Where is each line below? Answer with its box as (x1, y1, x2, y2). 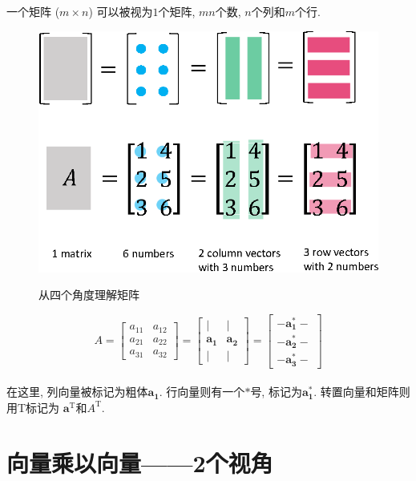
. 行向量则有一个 (159, 383, 245, 400)
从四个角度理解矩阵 (38, 286, 139, 303)
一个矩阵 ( (6, 3, 60, 19)
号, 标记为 (250, 383, 302, 400)
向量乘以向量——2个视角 (6, 446, 273, 479)
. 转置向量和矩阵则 (313, 383, 410, 400)
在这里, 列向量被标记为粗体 (6, 383, 148, 400)
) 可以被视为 (88, 3, 153, 19)
